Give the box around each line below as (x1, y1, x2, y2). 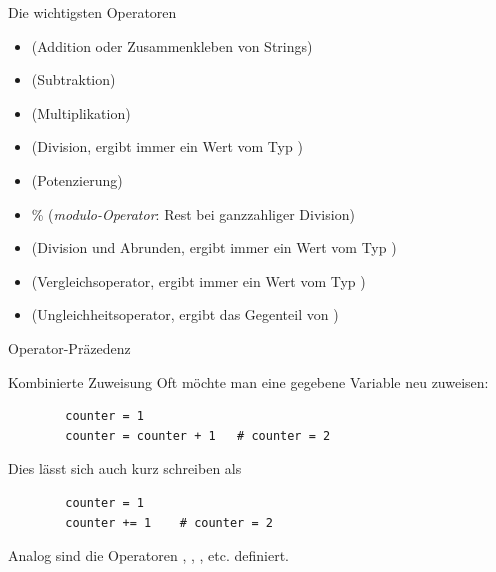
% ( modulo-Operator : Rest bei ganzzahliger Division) (31, 203, 355, 224)
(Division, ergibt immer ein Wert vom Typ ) (31, 136, 303, 157)
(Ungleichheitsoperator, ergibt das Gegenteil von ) (31, 304, 339, 325)
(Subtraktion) (31, 69, 116, 90)
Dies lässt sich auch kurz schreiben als (8, 458, 242, 479)
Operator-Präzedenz (8, 337, 131, 358)
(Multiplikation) (31, 102, 131, 123)
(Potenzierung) (31, 169, 123, 190)
